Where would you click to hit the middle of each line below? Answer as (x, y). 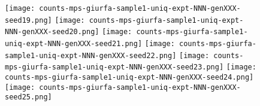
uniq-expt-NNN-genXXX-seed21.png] (74, 43)
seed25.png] (28, 97)
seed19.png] (28, 20)
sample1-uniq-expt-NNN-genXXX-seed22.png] (91, 55)
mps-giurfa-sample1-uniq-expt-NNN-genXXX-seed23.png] (114, 67)
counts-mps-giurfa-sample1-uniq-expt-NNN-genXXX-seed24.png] (129, 77)
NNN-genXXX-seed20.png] (52, 32)
